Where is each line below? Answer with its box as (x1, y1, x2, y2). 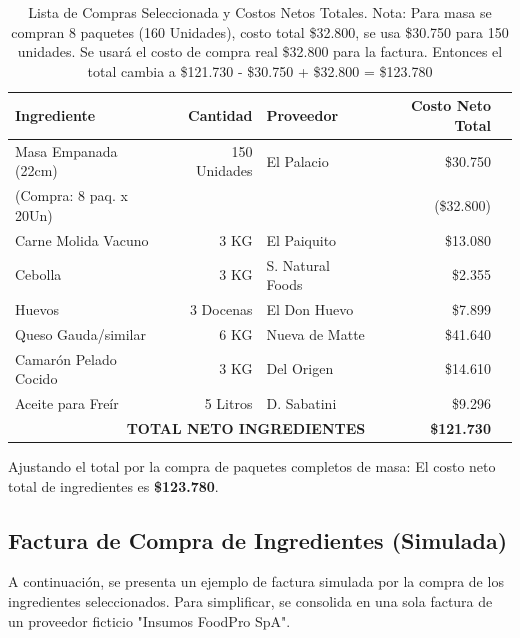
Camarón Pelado (15, 348, 117, 369)
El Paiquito (266, 229, 337, 250)
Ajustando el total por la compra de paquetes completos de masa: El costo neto (8, 456, 496, 477)
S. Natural (266, 254, 330, 275)
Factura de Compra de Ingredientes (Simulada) (8, 524, 508, 555)
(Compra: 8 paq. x (15, 185, 128, 206)
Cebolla (15, 264, 62, 285)
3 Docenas (189, 298, 253, 319)
